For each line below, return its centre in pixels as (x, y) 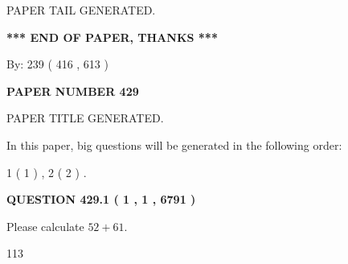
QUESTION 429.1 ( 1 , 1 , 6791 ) (101, 199)
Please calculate (45, 226)
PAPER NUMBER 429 (73, 91)
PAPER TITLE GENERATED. (85, 118)
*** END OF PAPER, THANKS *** (112, 37)
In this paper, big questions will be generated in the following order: (174, 144)
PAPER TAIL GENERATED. (81, 10)
